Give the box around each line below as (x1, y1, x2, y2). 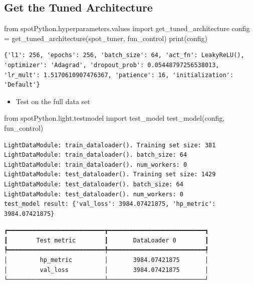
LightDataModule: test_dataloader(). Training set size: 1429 (4, 171, 216, 178)
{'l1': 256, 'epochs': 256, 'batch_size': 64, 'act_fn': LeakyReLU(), (4, 52, 244, 59)
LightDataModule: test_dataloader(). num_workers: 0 (4, 190, 183, 198)
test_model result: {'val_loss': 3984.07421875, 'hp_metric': (4, 200, 216, 208)
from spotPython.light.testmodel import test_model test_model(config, (4, 113, 225, 123)
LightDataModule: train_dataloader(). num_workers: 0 (4, 161, 187, 168)
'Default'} (4, 81, 40, 89)
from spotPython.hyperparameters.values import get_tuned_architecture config (4, 23, 250, 34)
